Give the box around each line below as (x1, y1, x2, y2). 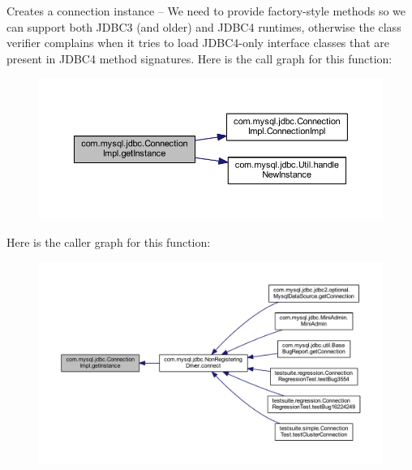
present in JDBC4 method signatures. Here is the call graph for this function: (6, 50, 393, 67)
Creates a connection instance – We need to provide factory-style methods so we (6, 2, 406, 19)
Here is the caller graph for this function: (6, 234, 211, 251)
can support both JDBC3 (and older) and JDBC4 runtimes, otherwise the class (6, 18, 401, 35)
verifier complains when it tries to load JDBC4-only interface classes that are (6, 34, 390, 51)
